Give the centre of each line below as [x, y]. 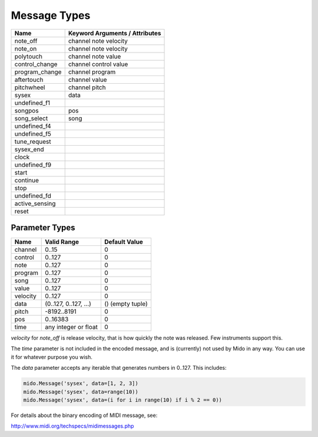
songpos [26, 110]
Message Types [51, 15]
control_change [36, 64]
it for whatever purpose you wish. [52, 357]
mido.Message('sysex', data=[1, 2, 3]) [81, 384]
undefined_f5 [33, 134]
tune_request [33, 142]
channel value [87, 80]
